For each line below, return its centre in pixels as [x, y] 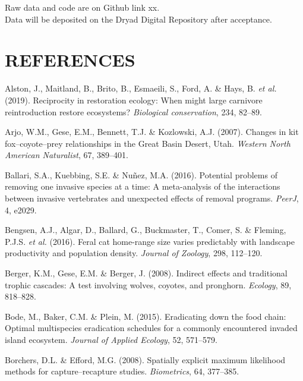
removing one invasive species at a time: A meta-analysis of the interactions [143, 186]
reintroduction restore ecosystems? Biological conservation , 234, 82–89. [133, 111]
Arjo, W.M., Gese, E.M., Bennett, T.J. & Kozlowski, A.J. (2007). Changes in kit [152, 132]
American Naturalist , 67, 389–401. [67, 155]
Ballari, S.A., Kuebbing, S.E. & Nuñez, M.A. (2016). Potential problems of [141, 174]
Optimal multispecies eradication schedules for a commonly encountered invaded [151, 328]
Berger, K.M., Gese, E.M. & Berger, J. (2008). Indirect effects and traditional [146, 273]
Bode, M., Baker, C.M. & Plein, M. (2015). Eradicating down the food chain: [146, 316]
